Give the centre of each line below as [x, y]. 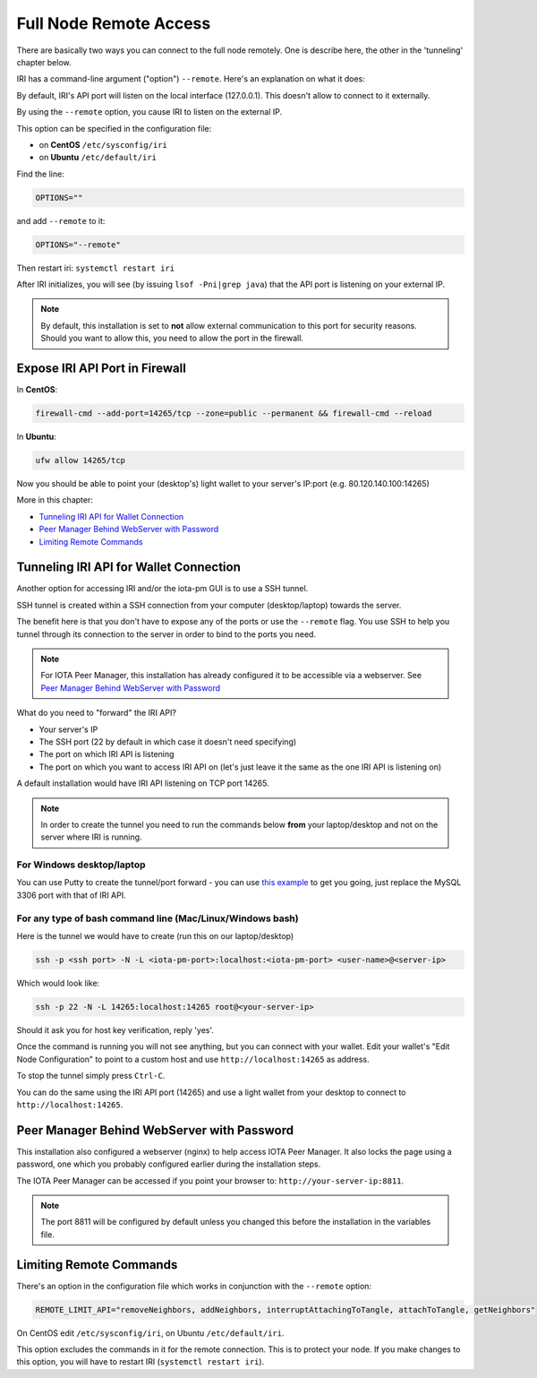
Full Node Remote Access [114, 23]
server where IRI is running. [91, 837]
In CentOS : [37, 390]
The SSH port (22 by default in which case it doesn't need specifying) [168, 742]
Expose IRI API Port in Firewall [102, 368]
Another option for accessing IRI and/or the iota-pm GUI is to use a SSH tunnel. [162, 589]
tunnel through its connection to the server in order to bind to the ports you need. [166, 634]
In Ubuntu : [37, 437]
